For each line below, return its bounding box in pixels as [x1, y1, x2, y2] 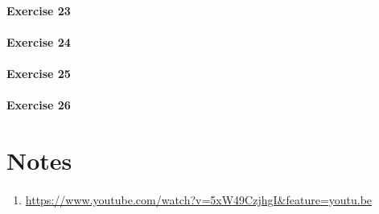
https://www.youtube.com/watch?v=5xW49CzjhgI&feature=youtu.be [25, 191, 373, 208]
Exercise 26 [6, 97, 71, 113]
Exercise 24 [6, 33, 71, 50]
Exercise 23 [6, 2, 71, 19]
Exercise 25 [6, 64, 71, 81]
